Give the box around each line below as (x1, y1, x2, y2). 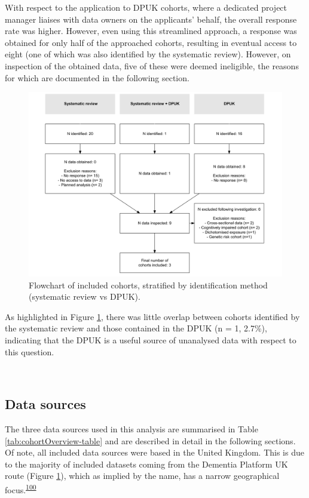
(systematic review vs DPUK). (29, 290, 140, 303)
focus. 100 (5, 481, 36, 496)
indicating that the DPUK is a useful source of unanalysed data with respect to (5, 334, 296, 346)
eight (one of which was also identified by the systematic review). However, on (5, 48, 291, 60)
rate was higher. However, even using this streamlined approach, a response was (5, 24, 297, 37)
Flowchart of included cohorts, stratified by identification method (29, 278, 268, 291)
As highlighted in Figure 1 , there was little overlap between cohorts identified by (5, 310, 300, 322)
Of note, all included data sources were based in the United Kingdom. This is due (5, 446, 304, 459)
